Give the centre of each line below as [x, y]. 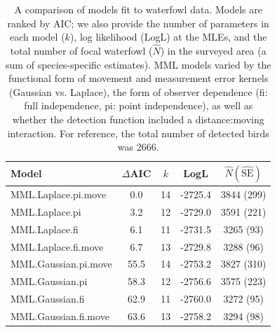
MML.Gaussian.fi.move [60, 316]
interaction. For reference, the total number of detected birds [138, 133]
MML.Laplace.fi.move [57, 246]
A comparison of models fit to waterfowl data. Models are [138, 9]
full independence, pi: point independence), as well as [138, 105]
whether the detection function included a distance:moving [138, 119]
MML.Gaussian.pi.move [61, 264]
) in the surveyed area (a [213, 50]
